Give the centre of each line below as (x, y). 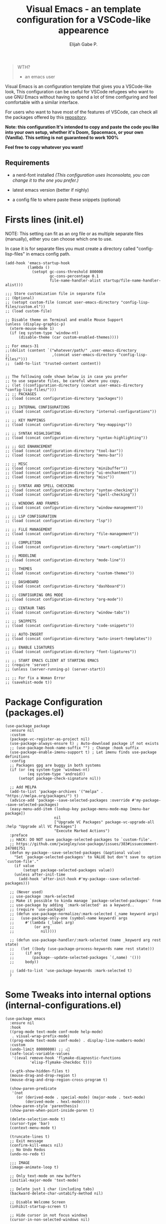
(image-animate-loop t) (34, 1167)
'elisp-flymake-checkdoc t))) (61, 1062)
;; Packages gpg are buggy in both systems (55, 765)
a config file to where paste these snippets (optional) (66, 199)
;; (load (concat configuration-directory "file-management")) (72, 534)
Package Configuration (54, 702)
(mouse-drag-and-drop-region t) (43, 1075)
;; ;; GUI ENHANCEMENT (29, 446)
